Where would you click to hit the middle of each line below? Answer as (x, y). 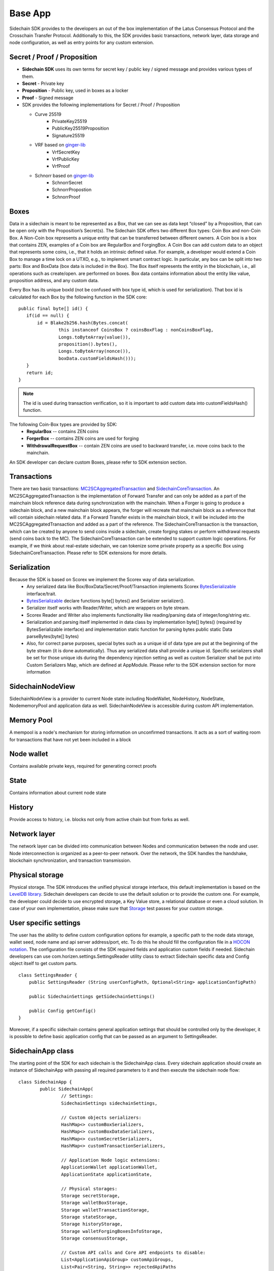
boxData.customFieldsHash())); (97, 358)
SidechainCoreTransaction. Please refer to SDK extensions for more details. (88, 553)
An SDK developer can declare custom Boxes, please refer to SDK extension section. (98, 462)
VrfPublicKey (66, 159)
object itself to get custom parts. (43, 963)
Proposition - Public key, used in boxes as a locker (75, 90)
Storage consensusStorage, (95, 1238)
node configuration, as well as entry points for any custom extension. (82, 43)
